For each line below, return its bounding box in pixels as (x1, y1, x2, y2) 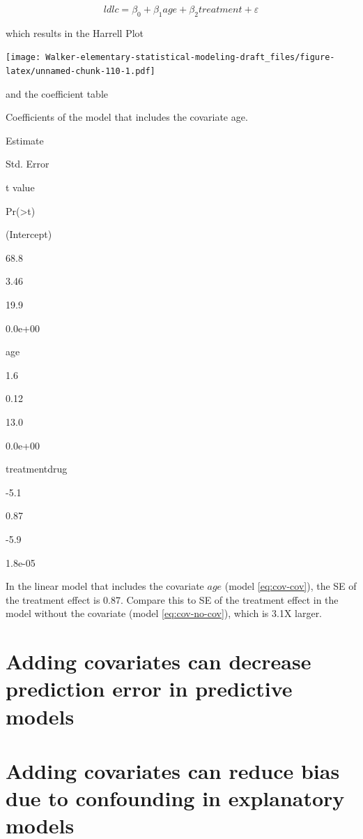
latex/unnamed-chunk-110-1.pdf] (6, 66, 155, 77)
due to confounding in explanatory (6, 784, 345, 812)
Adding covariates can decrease (6, 647, 311, 676)
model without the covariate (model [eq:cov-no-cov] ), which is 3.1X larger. (6, 606, 323, 621)
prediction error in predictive (6, 674, 293, 703)
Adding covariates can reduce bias (6, 756, 340, 785)
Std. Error (6, 156, 49, 171)
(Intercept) (6, 227, 52, 242)
